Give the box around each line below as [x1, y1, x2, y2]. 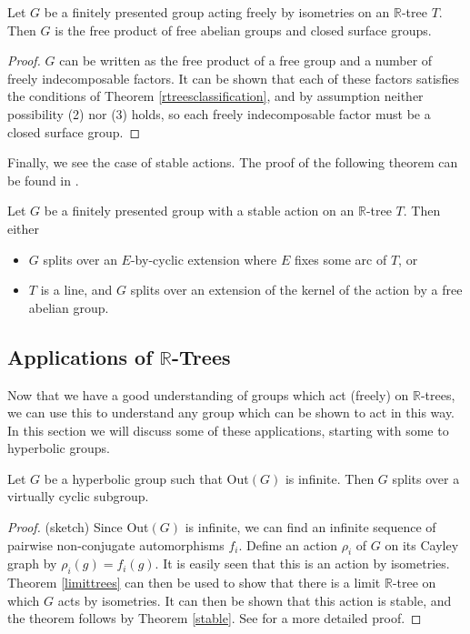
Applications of [7, 342, 153, 370]
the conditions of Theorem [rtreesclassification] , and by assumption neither [7, 86, 424, 106]
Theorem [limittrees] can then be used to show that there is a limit [7, 573, 381, 592]
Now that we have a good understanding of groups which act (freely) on [7, 385, 409, 404]
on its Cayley [385, 535, 459, 554]
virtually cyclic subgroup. [7, 487, 149, 506]
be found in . [7, 170, 79, 189]
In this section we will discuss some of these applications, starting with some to [7, 420, 449, 439]
